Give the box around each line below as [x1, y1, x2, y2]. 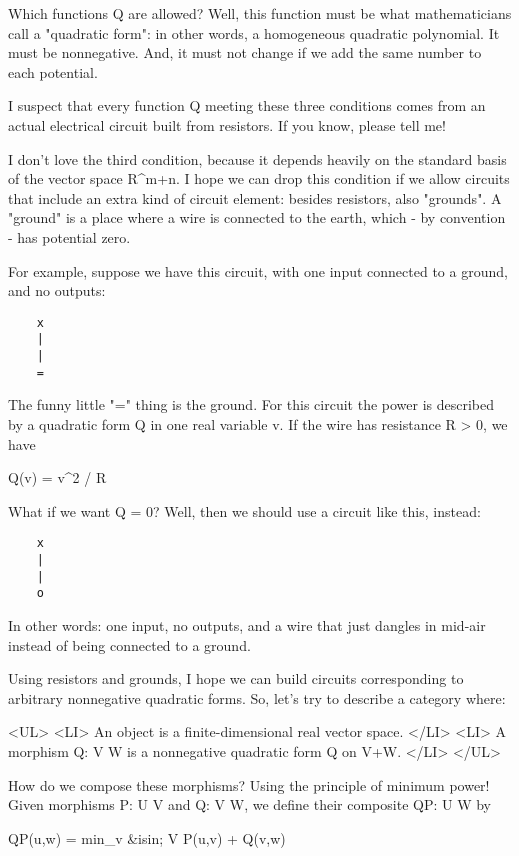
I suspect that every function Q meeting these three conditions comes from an [8, 95, 486, 116]
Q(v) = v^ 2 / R [8, 467, 107, 488]
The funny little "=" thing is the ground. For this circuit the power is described [8, 394, 495, 415]
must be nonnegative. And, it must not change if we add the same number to [8, 42, 482, 63]
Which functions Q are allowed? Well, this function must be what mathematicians [8, 3, 512, 23]
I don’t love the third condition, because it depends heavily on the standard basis [8, 148, 507, 169]
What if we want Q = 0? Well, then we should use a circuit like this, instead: [8, 500, 481, 521]
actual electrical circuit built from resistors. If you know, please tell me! [8, 114, 446, 135]
